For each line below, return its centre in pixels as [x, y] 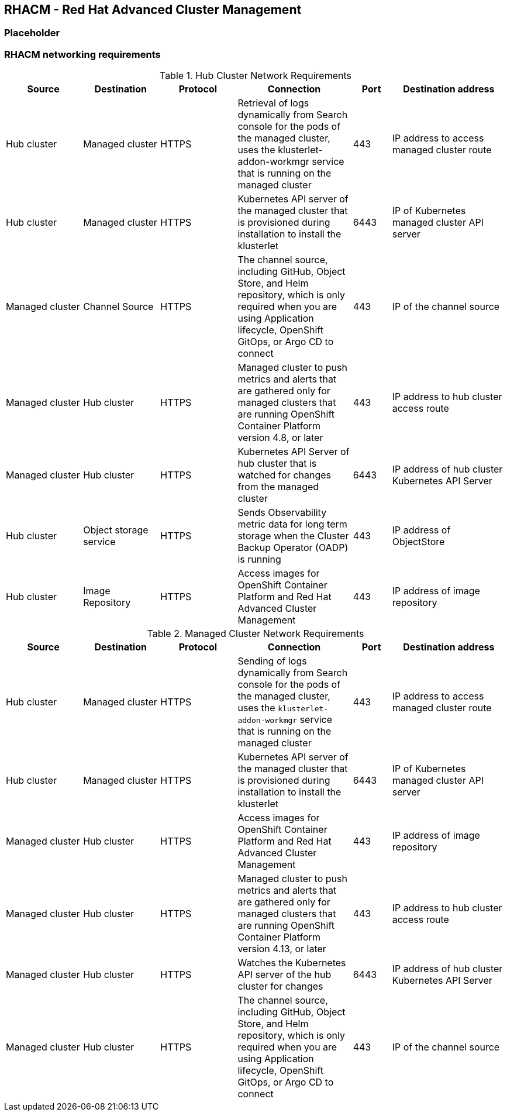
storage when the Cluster [293, 536]
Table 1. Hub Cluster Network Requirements [256, 76]
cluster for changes [280, 986]
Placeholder [32, 33]
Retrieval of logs [273, 103]
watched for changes [284, 475]
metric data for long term [292, 524]
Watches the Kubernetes [292, 963]
